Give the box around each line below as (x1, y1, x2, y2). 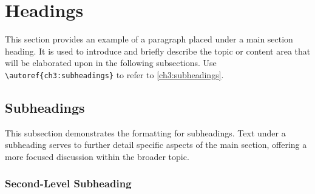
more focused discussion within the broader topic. (5, 150, 189, 162)
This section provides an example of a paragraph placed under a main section (5, 33, 293, 45)
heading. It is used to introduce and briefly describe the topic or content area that (5, 44, 311, 57)
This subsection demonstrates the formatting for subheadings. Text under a (5, 126, 286, 139)
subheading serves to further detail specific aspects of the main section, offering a (5, 138, 307, 151)
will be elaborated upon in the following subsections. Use (5, 56, 217, 69)
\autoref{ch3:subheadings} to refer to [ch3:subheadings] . (5, 68, 224, 81)
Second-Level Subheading (5, 176, 132, 191)
